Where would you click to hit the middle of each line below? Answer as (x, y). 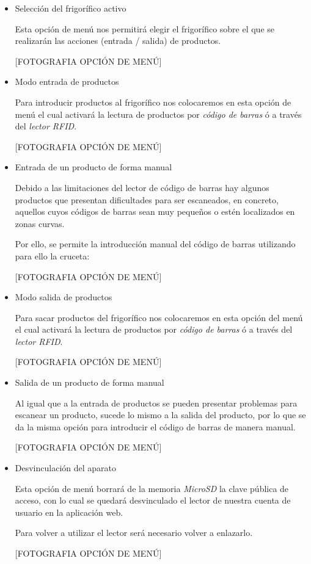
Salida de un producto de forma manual (90, 382)
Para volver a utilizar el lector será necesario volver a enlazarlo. (134, 533)
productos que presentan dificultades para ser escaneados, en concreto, (147, 199)
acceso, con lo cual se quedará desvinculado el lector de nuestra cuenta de (153, 500)
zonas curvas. (40, 223)
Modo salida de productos (64, 297)
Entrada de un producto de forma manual (93, 167)
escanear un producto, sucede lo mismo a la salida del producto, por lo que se (160, 415)
